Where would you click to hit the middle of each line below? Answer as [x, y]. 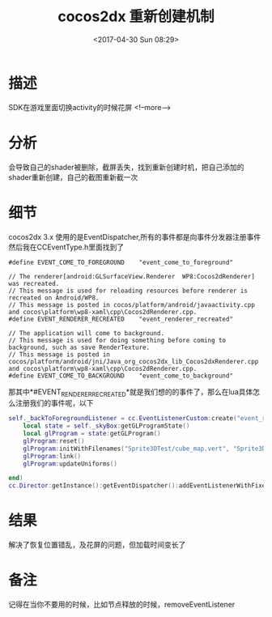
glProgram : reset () [54, 441]
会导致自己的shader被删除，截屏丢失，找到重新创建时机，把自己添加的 [126, 167]
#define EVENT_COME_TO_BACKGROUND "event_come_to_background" [121, 376]
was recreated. [34, 283]
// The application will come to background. [86, 333]
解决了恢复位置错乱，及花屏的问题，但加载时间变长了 [97, 545]
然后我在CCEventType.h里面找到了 [66, 247]
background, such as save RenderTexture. [79, 347]
